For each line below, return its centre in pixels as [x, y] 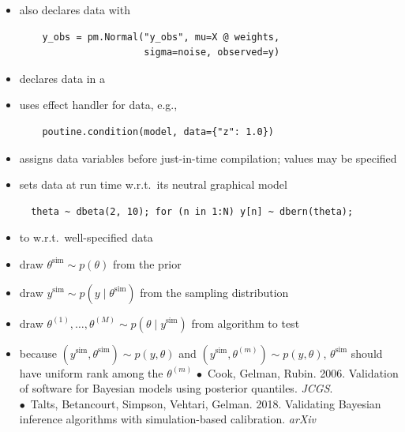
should [367, 353]
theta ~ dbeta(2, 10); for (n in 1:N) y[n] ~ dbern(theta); [192, 211]
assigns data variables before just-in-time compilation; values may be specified [208, 158]
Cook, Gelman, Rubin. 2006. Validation [303, 372]
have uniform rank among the [91, 372]
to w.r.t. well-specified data [86, 237]
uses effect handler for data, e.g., [98, 105]
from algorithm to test [246, 323]
